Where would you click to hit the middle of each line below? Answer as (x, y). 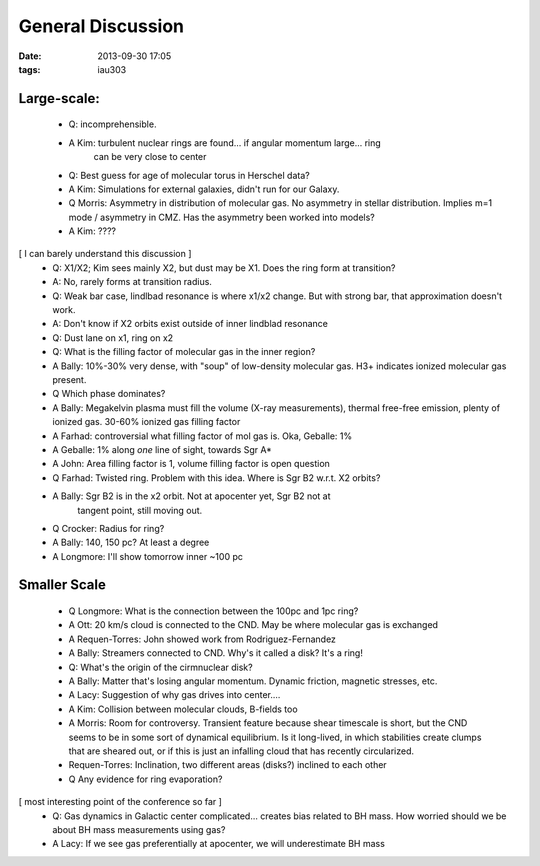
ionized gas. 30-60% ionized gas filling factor (146, 422)
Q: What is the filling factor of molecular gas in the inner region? (184, 352)
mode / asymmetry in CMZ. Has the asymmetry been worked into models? (221, 217)
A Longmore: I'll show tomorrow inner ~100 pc (148, 556)
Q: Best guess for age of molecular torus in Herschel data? (189, 175)
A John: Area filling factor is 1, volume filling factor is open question (191, 464)
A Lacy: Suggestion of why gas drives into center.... (174, 695)
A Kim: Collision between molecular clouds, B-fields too (183, 709)
